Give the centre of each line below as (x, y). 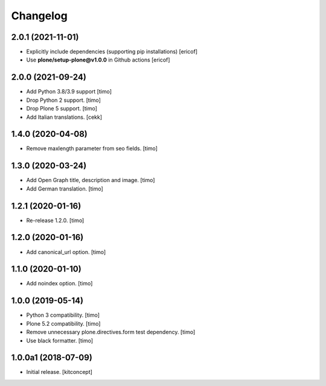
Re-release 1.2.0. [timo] (55, 220)
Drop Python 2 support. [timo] (63, 100)
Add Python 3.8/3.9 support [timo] (69, 92)
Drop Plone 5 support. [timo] (62, 109)
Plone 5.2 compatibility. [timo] (63, 323)
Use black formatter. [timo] (60, 340)
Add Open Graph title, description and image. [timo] (91, 180)
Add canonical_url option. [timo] (66, 252)
